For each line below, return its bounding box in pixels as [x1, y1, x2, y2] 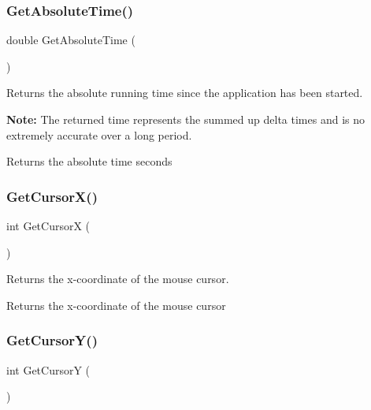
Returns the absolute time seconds [6, 153, 173, 170]
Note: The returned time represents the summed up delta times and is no [6, 111, 365, 127]
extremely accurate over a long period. [6, 126, 192, 143]
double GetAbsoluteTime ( [6, 32, 135, 48]
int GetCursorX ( [6, 218, 91, 233]
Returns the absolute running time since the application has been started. [6, 84, 363, 101]
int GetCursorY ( [6, 361, 91, 378]
